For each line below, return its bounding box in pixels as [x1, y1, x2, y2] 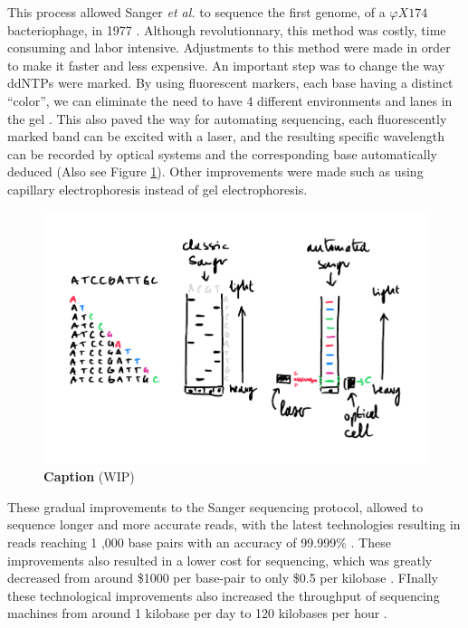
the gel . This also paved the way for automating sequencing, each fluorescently [7, 109, 447, 128]
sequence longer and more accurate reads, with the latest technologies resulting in [7, 515, 461, 534]
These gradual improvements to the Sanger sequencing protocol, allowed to [7, 497, 424, 516]
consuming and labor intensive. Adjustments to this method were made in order [7, 38, 451, 57]
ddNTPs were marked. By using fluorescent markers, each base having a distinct [7, 73, 454, 92]
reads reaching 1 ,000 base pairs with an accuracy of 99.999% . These [7, 533, 391, 552]
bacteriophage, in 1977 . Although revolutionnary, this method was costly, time [7, 20, 446, 39]
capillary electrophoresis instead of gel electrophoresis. [7, 179, 308, 198]
